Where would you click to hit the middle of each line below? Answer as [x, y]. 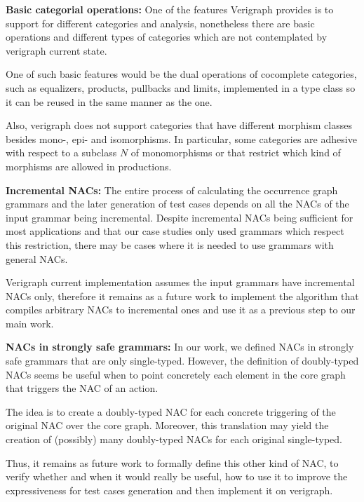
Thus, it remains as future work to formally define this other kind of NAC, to [172, 462]
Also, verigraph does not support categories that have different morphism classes [179, 125]
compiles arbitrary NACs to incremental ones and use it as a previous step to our [181, 310]
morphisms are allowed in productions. [89, 166]
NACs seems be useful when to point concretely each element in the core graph [176, 374]
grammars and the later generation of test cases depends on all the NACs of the [177, 204]
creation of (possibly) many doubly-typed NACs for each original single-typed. [174, 439]
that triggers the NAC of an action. [82, 388]
